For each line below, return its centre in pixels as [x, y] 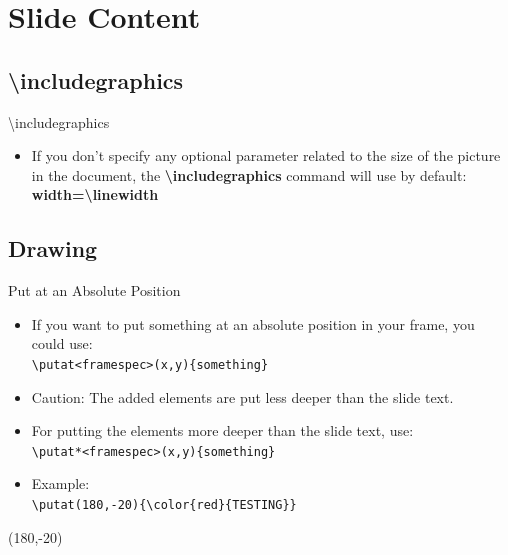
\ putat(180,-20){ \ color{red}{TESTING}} [164, 505]
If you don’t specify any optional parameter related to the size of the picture [266, 155]
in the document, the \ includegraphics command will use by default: [249, 174]
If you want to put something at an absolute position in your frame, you [253, 323]
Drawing [53, 248]
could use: [62, 343]
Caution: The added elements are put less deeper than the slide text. [242, 396]
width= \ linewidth [95, 194]
